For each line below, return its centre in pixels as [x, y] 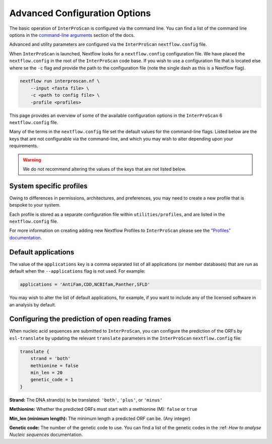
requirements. [24, 146]
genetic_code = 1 [52, 380]
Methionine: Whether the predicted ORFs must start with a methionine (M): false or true [103, 409]
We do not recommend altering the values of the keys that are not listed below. [105, 169]
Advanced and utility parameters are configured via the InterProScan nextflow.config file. [108, 44]
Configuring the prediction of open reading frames [90, 319]
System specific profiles [48, 186]
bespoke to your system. [35, 205]
